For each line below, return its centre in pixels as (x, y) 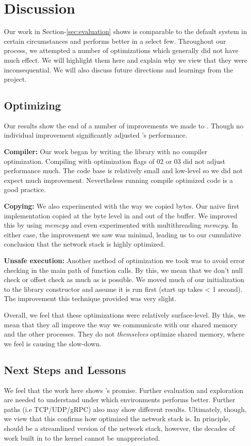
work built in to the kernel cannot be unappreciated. (82, 437)
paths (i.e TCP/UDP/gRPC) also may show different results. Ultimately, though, (125, 409)
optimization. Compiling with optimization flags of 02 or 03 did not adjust (115, 161)
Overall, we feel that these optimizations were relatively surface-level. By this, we (125, 314)
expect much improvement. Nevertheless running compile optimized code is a (118, 180)
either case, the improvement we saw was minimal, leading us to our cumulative (123, 234)
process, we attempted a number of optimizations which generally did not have (121, 50)
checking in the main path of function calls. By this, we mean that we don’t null (123, 270)
